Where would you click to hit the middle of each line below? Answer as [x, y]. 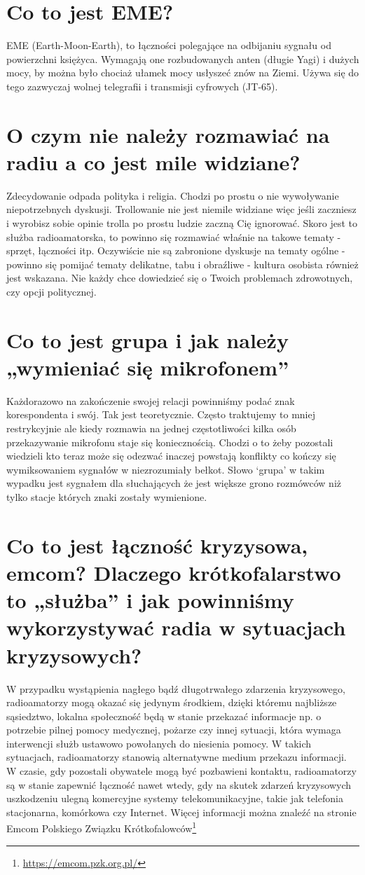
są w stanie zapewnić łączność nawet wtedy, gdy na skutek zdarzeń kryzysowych [179, 784]
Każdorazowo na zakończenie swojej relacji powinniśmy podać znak [151, 400]
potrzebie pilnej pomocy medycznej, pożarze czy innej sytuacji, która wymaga [174, 730]
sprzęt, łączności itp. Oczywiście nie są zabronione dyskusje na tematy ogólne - [176, 250]
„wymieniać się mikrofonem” [148, 367]
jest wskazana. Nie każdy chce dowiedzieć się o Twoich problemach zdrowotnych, [180, 278]
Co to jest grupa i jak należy [147, 339]
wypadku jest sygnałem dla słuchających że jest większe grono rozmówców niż [174, 483]
